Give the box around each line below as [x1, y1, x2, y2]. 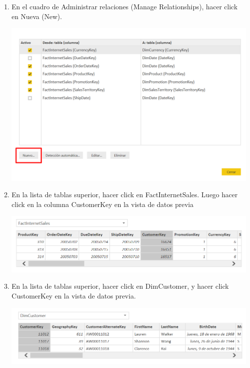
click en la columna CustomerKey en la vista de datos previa [11, 199, 194, 209]
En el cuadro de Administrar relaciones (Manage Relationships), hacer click [11, 1, 238, 11]
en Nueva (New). [11, 11, 62, 21]
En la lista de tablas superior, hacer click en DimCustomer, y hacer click [11, 281, 229, 291]
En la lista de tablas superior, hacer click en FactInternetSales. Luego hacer [11, 189, 238, 200]
